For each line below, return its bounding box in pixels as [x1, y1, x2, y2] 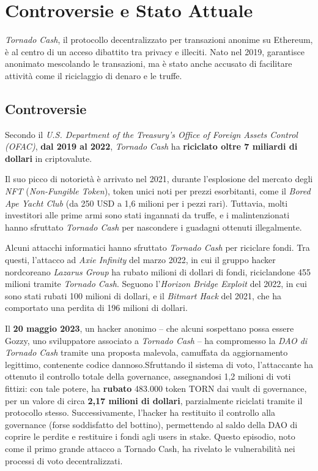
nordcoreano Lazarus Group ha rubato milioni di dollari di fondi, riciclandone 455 [5, 265, 311, 278]
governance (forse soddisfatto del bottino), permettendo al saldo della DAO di [5, 418, 298, 431]
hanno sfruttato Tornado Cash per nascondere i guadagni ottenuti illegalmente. [5, 220, 302, 233]
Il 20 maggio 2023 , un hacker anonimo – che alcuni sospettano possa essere [5, 322, 294, 335]
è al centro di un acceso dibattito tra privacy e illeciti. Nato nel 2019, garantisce [5, 45, 305, 58]
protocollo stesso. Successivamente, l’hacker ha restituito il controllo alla [5, 406, 275, 419]
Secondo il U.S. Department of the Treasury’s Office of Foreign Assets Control [5, 128, 298, 140]
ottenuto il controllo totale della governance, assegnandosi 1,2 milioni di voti [5, 370, 291, 383]
